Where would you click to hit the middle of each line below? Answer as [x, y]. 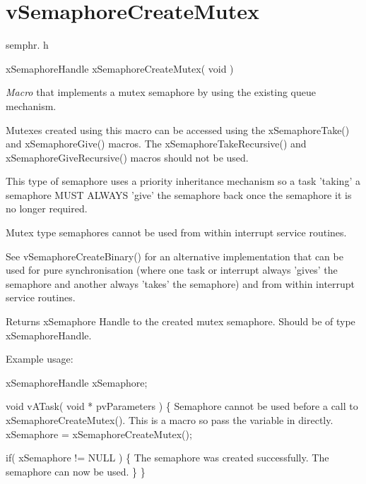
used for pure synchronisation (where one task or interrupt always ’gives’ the [172, 270]
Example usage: [40, 359]
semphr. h [27, 45]
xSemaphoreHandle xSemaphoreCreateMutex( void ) [120, 68]
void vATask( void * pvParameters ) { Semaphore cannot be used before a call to [182, 406]
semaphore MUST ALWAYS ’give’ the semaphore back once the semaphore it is [179, 194]
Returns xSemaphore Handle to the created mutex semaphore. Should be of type [181, 321]
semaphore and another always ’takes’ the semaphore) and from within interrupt [181, 283]
